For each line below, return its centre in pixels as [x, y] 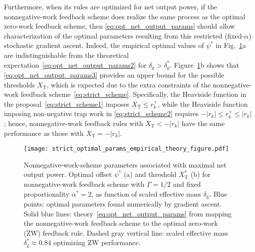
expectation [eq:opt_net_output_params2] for [75, 64]
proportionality [47, 193]
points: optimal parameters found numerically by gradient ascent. [123, 204]
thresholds [20, 84]
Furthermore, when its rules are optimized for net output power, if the [111, 6]
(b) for [200, 174]
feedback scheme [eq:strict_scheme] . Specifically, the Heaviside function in [134, 94]
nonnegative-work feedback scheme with [84, 184]
